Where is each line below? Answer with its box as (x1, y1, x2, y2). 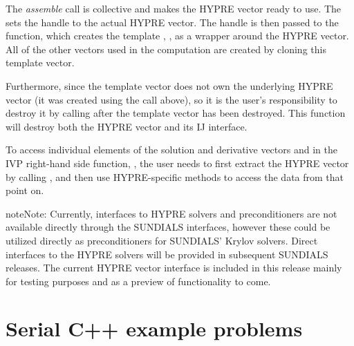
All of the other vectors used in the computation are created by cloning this (6, 41, 326, 56)
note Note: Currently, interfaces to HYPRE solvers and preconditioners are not (6, 206, 337, 220)
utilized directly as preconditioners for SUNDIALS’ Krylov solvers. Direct (6, 233, 318, 247)
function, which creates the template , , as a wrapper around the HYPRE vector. (6, 28, 349, 43)
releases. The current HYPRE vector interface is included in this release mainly (6, 260, 342, 275)
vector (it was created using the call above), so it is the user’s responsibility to (6, 92, 337, 106)
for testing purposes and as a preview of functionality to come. (6, 273, 271, 288)
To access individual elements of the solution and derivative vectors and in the (6, 142, 337, 157)
